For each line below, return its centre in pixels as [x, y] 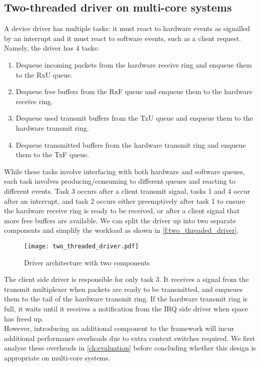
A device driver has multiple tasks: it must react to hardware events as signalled [127, 28]
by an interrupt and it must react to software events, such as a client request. [122, 38]
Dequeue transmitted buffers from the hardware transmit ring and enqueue [131, 144]
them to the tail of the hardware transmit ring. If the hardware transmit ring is [126, 299]
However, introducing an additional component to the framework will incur [119, 328]
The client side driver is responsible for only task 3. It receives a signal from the [126, 279]
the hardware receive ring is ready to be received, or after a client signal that [122, 211]
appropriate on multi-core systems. [57, 357]
